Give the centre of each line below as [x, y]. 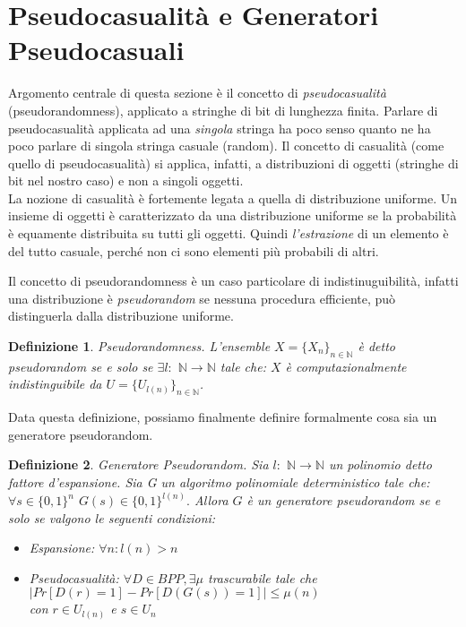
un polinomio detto [380, 464]
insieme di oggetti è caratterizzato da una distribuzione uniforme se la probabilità [233, 215]
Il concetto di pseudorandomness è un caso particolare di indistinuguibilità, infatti [233, 281]
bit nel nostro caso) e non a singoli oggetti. [126, 180]
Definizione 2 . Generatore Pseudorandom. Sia [138, 464]
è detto [376, 346]
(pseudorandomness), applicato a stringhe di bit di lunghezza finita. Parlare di [223, 110]
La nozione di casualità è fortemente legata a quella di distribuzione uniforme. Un [233, 198]
